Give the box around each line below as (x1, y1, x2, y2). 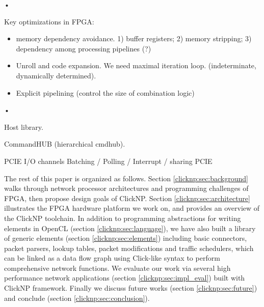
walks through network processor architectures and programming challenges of (4, 183, 249, 193)
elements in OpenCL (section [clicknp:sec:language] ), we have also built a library (4, 222, 256, 233)
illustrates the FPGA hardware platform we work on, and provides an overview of (4, 203, 260, 213)
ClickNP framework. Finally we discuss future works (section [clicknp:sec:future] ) (4, 283, 257, 293)
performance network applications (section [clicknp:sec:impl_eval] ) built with (4, 272, 245, 283)
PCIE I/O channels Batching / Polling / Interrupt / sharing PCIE (4, 155, 213, 166)
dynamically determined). (16, 70, 96, 80)
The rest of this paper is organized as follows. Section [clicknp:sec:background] (4, 173, 248, 183)
